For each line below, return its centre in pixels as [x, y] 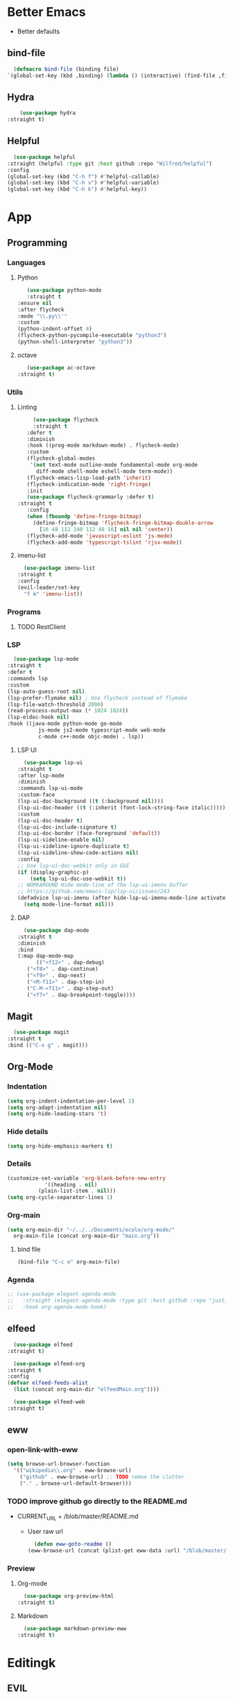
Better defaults [38, 31]
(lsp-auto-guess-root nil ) [46, 691]
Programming [37, 242]
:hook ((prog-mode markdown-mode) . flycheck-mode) [103, 446]
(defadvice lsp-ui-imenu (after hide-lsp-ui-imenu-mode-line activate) [123, 898]
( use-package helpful [45, 157]
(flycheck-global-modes [61, 458]
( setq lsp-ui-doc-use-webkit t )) [78, 879]
